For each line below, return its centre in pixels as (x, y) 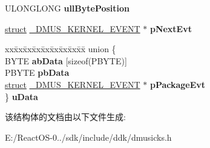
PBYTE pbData (37, 72)
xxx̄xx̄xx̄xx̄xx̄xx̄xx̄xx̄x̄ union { (61, 49)
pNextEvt (171, 28)
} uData (21, 96)
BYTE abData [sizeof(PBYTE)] (66, 60)
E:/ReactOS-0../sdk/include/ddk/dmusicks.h (88, 137)
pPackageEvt (178, 84)
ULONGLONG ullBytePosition (67, 8)
